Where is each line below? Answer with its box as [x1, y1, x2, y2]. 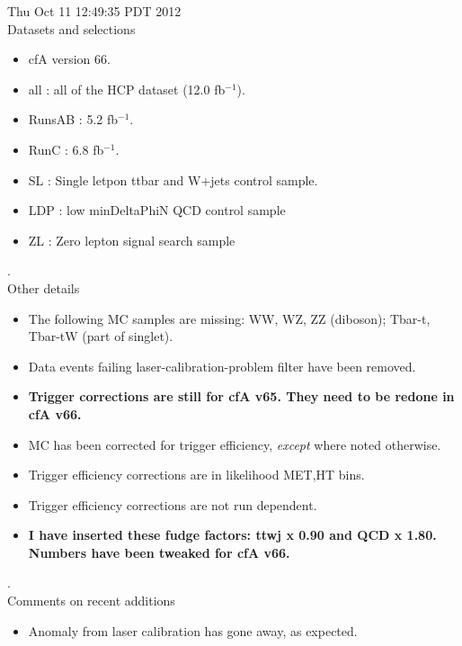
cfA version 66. [28, 49, 111, 68]
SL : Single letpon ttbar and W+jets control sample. [28, 170, 318, 189]
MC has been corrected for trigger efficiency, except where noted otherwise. [28, 435, 441, 453]
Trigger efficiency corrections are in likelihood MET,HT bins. [28, 465, 365, 484]
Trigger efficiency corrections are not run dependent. [28, 495, 317, 514]
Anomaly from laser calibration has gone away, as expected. [28, 621, 358, 640]
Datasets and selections [7, 19, 136, 38]
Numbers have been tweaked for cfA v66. [28, 543, 290, 561]
